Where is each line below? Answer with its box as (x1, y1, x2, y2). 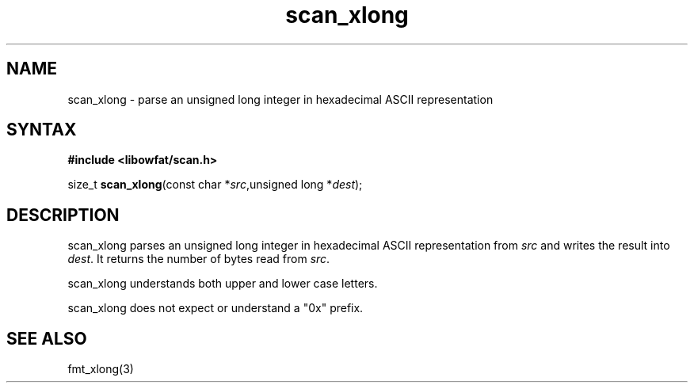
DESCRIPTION (6, 204, 120, 225)
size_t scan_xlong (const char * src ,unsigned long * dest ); (67, 177, 363, 192)
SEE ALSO (6, 328, 87, 349)
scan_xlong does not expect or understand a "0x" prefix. (67, 301, 364, 315)
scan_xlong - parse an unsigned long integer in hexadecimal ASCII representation (67, 92, 494, 106)
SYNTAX (6, 120, 77, 140)
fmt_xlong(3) (67, 362, 134, 376)
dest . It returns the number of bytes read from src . (67, 252, 330, 266)
